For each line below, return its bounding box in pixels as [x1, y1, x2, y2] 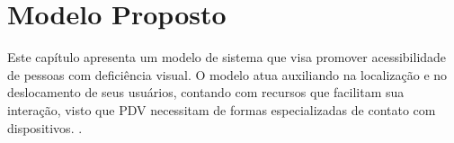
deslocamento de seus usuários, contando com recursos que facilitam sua [7, 83, 405, 102]
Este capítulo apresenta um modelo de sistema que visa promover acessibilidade [7, 48, 447, 67]
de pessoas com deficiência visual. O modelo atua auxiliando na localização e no [7, 65, 448, 84]
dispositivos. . [7, 118, 83, 137]
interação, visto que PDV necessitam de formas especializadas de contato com [7, 100, 436, 119]
